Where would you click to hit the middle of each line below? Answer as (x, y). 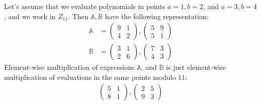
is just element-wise (196, 67)
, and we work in (30, 16)
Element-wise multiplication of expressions (69, 67)
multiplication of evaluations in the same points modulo (90, 77)
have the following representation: (157, 16)
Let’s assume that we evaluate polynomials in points (85, 6)
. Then (78, 16)
